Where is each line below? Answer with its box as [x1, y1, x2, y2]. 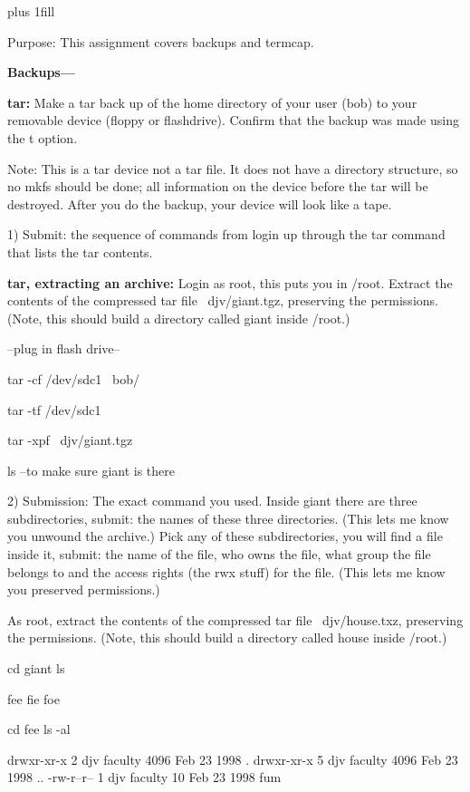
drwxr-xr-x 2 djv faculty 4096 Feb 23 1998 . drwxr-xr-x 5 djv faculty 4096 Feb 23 [7, 749, 458, 768]
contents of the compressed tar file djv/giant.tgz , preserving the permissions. [7, 291, 438, 310]
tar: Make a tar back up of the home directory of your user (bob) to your [7, 92, 417, 111]
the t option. [7, 128, 78, 147]
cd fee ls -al [7, 720, 71, 739]
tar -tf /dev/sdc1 [7, 400, 101, 419]
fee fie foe [7, 689, 60, 708]
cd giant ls [7, 659, 65, 678]
